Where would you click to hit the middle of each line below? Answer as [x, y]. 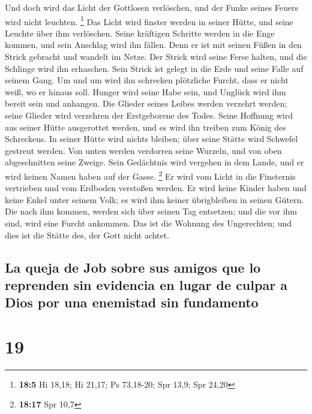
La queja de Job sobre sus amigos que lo [133, 267]
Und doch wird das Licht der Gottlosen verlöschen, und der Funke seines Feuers [152, 7]
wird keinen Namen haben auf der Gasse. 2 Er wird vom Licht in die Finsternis [150, 175]
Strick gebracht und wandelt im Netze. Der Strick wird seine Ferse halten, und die [156, 57]
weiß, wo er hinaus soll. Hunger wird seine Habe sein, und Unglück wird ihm [145, 91]
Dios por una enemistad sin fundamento [132, 302]
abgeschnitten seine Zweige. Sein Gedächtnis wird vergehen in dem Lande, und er [154, 162]
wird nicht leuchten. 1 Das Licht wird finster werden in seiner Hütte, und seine [149, 20]
